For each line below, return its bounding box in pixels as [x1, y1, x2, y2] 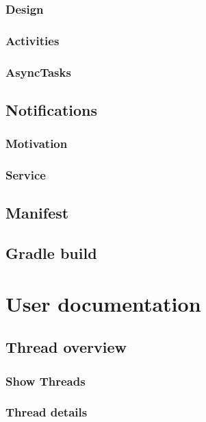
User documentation [5, 289, 201, 317]
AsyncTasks [5, 63, 71, 80]
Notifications [5, 99, 98, 120]
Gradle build [5, 243, 97, 264]
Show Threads [5, 372, 86, 389]
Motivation [5, 135, 68, 152]
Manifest [5, 202, 69, 223]
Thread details [5, 404, 88, 421]
